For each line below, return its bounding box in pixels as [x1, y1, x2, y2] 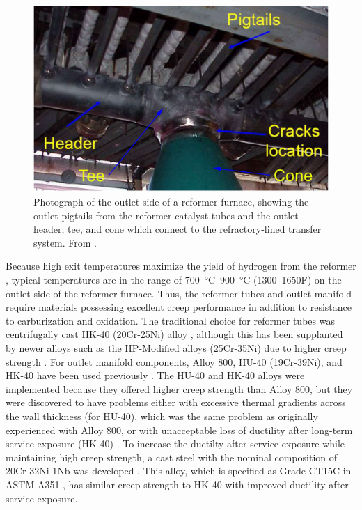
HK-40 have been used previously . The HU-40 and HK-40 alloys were [6, 368, 305, 382]
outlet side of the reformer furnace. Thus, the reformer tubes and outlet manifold [6, 286, 352, 300]
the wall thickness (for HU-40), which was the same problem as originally [6, 408, 318, 423]
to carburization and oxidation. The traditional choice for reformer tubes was [6, 313, 335, 327]
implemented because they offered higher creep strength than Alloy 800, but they [6, 381, 353, 396]
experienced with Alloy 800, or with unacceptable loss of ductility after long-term [6, 422, 353, 437]
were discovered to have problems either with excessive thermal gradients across [6, 395, 346, 410]
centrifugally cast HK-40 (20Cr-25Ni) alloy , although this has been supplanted [6, 327, 343, 341]
